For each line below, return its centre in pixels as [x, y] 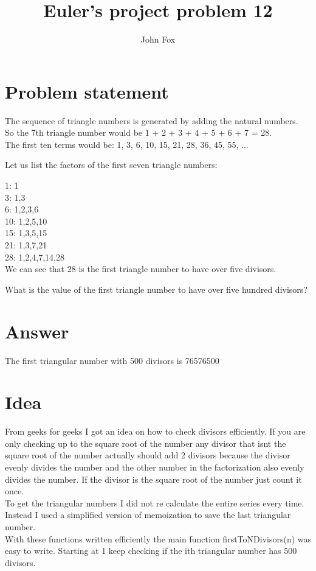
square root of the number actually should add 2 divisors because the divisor [148, 455]
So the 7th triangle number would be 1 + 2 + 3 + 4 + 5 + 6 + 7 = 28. [139, 132]
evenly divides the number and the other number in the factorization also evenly [155, 467]
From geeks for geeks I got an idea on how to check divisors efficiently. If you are [155, 431]
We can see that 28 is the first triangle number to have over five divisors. [141, 269]
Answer [37, 331]
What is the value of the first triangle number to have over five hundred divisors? [156, 289]
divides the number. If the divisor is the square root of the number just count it [153, 479]
